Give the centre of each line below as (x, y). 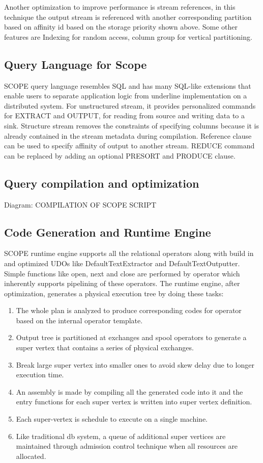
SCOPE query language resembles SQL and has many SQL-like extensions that (128, 85)
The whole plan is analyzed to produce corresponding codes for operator (129, 310)
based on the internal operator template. (79, 320)
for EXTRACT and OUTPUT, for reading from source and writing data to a (125, 115)
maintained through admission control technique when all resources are (127, 446)
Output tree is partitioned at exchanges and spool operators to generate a (131, 337)
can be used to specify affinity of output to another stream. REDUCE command (129, 146)
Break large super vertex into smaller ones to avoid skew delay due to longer (135, 364)
